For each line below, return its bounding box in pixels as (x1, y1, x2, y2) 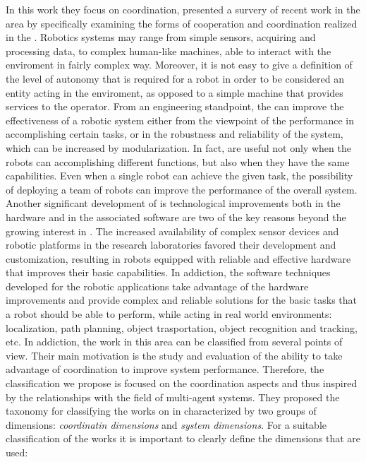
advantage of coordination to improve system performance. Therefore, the (6, 362, 324, 377)
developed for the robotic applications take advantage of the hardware (6, 278, 309, 293)
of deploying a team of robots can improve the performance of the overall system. (6, 182, 358, 196)
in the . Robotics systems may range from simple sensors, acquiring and (6, 30, 316, 45)
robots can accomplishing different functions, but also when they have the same (6, 154, 350, 169)
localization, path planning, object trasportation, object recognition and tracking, (6, 320, 358, 335)
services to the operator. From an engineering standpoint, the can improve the (6, 99, 344, 114)
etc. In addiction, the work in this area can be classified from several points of (6, 334, 343, 349)
